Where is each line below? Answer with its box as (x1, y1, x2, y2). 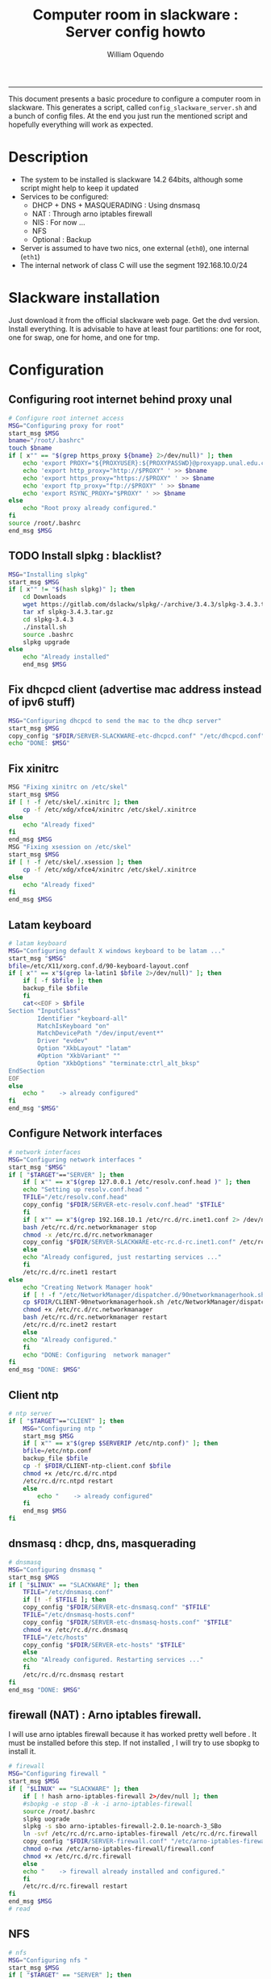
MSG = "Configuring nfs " (8, 1956, 89, 1964)
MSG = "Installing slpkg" (8, 571, 89, 579)
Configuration (8, 361, 105, 379)
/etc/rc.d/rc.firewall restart (23, 1882, 128, 1890)
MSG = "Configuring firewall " (8, 1770, 106, 1778)
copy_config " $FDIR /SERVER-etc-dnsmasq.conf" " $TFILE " (23, 1604, 211, 1612)
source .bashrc (23, 630, 74, 638)
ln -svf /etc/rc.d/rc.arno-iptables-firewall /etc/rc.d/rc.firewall (23, 1830, 258, 1838)
